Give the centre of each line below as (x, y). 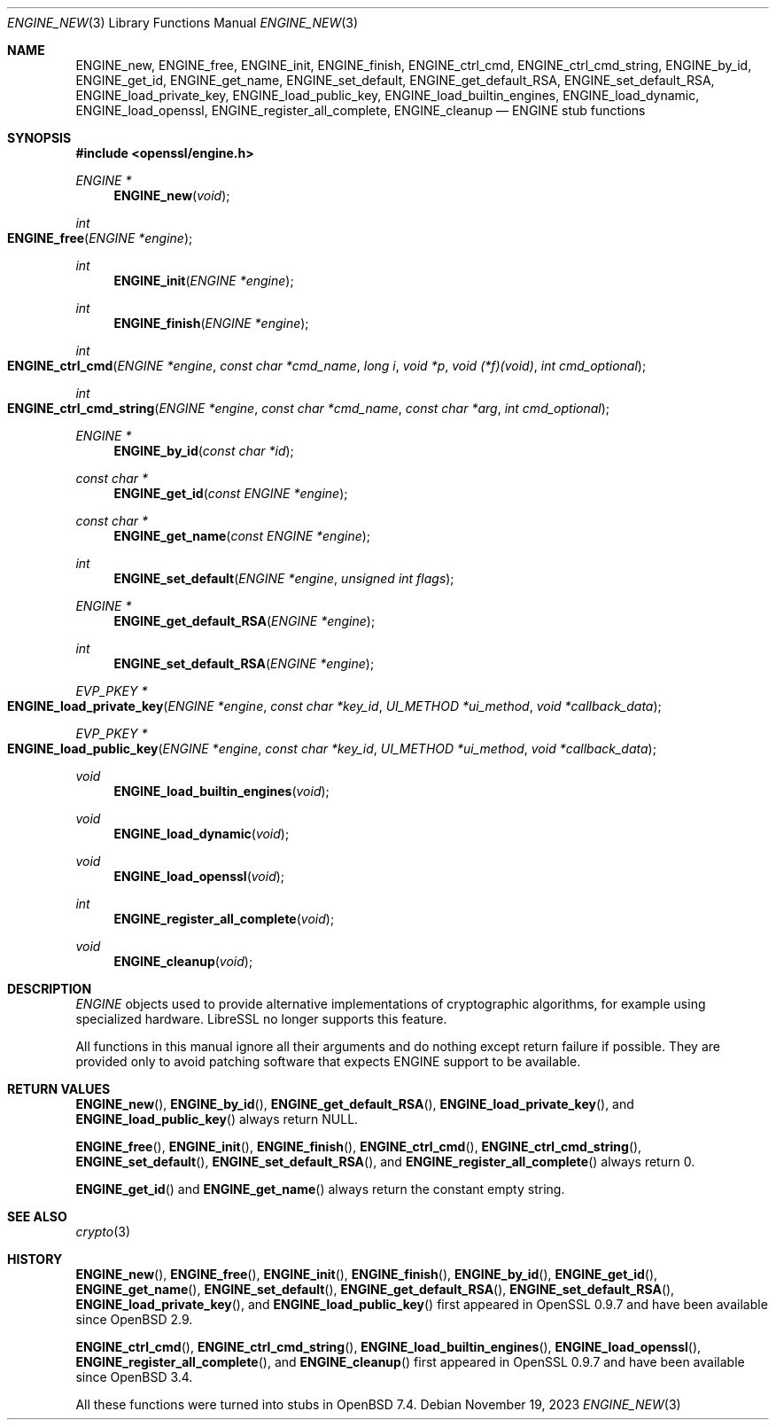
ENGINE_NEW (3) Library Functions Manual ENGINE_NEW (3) (183, 23)
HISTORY (35, 1259)
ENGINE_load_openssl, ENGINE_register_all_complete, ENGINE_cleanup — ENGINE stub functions (361, 110)
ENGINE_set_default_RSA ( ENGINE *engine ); (244, 663)
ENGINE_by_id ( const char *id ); (204, 451)
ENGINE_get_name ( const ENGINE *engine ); (242, 536)
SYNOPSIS (39, 138)
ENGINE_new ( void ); (172, 195)
